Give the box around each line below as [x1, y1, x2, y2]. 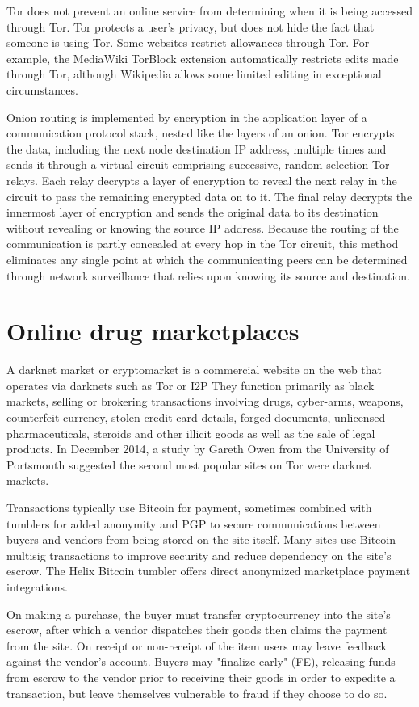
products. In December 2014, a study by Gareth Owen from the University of [6, 440, 389, 457]
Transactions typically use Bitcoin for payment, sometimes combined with [6, 499, 372, 516]
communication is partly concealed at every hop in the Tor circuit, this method [6, 235, 399, 252]
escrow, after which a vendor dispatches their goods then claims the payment [6, 621, 388, 638]
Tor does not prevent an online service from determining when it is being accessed [6, 2, 413, 19]
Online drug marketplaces [6, 314, 300, 347]
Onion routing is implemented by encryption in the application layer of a [6, 108, 367, 125]
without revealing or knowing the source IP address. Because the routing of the [6, 219, 399, 236]
